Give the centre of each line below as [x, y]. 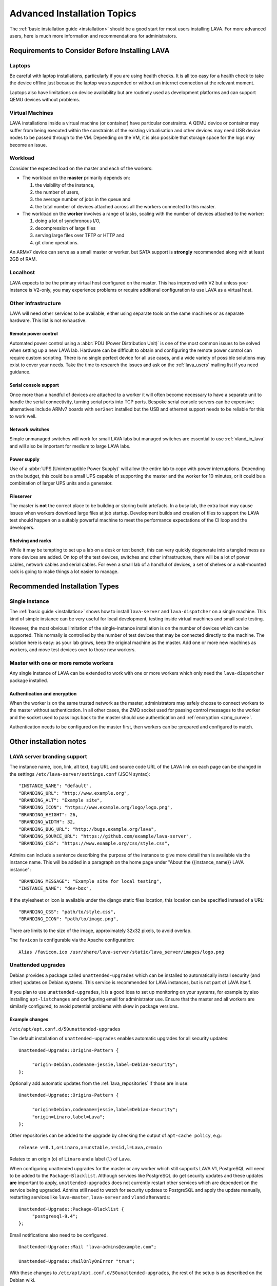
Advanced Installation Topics [73, 13]
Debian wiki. [23, 1280]
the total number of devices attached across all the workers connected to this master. [125, 206]
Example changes [29, 1020]
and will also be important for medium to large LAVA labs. [70, 446]
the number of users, [57, 192]
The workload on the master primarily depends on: [76, 178]
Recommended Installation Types [64, 586]
